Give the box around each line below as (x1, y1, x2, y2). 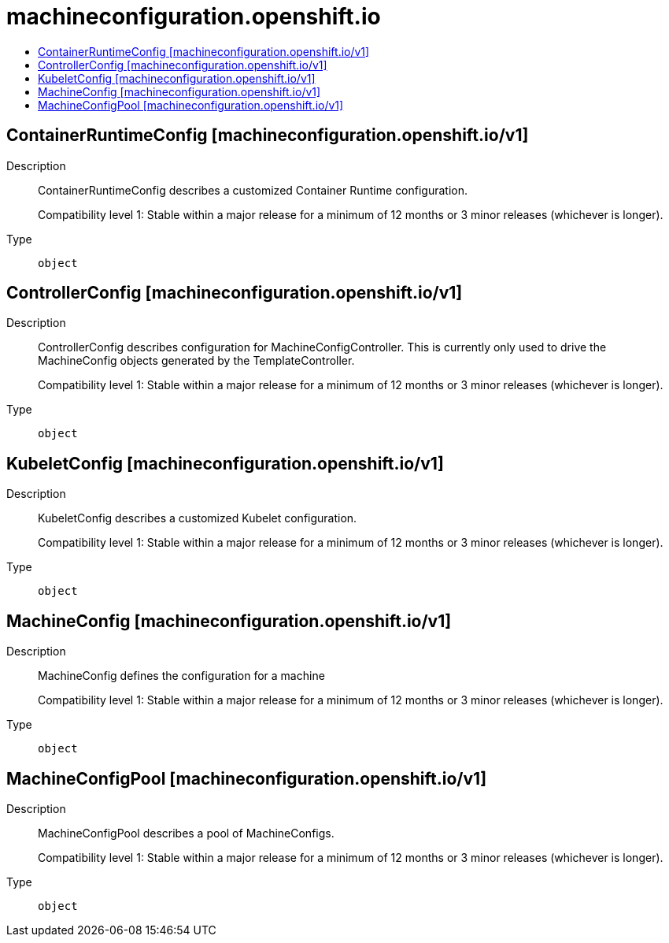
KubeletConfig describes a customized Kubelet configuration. (38, 511, 357, 525)
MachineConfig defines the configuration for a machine (38, 669, 325, 683)
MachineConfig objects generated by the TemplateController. (38, 354, 355, 368)
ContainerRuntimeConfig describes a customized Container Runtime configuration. (38, 183, 468, 197)
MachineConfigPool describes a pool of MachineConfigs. (38, 826, 334, 840)
